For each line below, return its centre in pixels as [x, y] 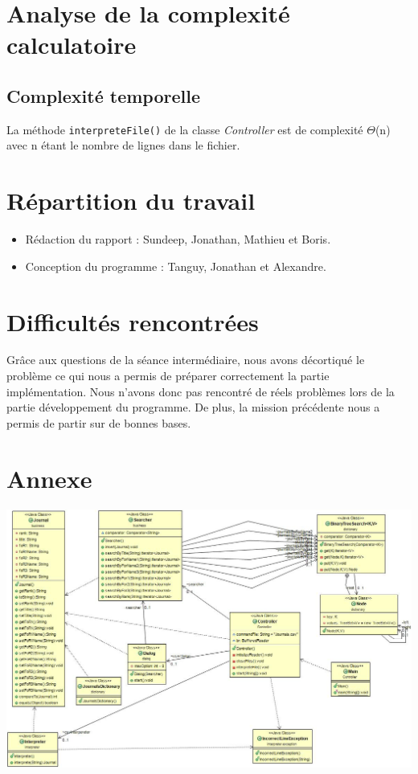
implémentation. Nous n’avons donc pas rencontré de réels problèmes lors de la [201, 391]
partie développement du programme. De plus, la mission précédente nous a [193, 407]
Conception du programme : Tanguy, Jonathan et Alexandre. [176, 266]
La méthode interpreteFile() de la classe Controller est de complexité [185, 129]
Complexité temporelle [103, 95]
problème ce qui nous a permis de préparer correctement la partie [168, 376]
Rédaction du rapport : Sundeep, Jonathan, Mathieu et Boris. [178, 239]
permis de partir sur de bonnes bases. [99, 422]
